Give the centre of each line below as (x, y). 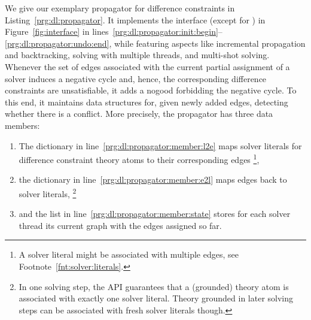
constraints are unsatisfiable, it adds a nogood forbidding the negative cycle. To (151, 90)
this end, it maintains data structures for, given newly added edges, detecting (147, 102)
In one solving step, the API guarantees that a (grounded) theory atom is (154, 286)
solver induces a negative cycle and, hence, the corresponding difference (136, 78)
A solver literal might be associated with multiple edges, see (129, 254)
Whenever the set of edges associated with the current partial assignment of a (147, 66)
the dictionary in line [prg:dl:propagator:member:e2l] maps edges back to (153, 179)
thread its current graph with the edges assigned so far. (120, 225)
